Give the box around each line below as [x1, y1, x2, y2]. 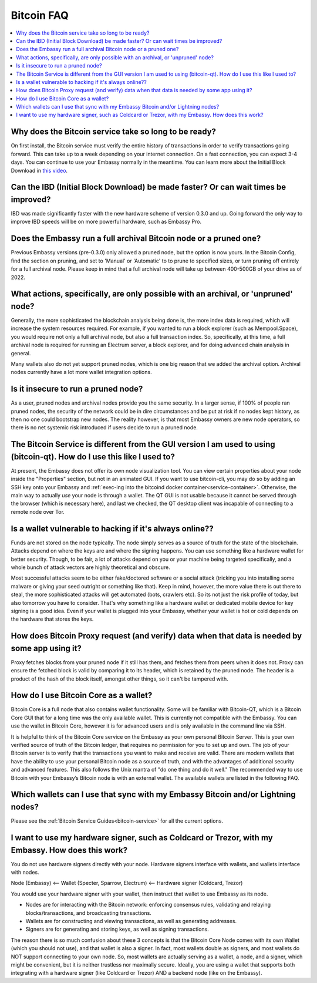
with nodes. [11, 869, 39, 876]
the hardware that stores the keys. [11, 615, 94, 622]
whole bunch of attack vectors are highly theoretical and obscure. [11, 564, 170, 571]
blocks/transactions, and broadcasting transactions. [25, 909, 152, 916]
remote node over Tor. [11, 508, 65, 515]
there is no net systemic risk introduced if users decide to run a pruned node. [11, 424, 198, 431]
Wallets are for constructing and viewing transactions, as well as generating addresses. [25, 917, 237, 924]
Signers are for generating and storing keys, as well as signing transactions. [25, 925, 209, 933]
